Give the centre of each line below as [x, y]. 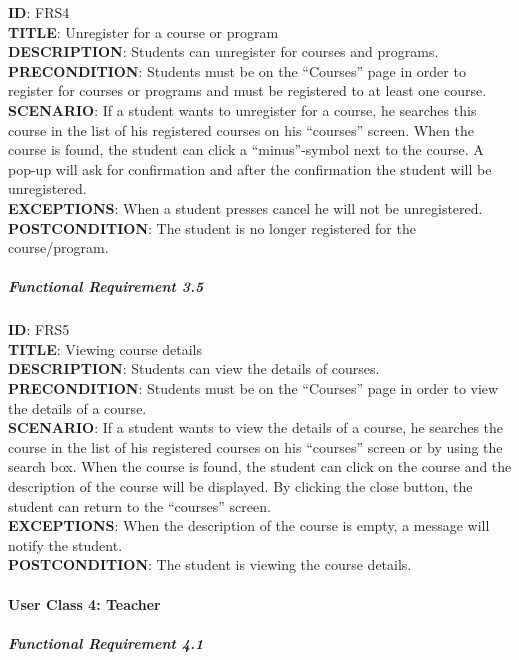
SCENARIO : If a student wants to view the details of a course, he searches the [256, 427]
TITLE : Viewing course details [105, 348]
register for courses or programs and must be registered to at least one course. [247, 90]
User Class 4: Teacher [84, 603]
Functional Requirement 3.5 [106, 286]
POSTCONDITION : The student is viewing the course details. [210, 564]
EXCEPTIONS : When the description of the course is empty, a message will [249, 525]
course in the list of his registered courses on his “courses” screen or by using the [255, 446]
